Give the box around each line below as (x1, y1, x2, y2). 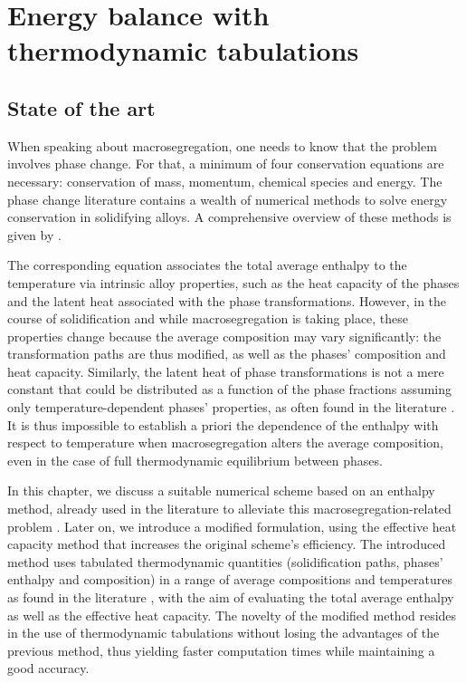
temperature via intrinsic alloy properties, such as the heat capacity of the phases (7, 273, 460, 292)
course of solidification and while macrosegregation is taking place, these (7, 309, 409, 328)
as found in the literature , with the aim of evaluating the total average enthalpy (7, 588, 454, 607)
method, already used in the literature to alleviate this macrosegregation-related (7, 499, 452, 518)
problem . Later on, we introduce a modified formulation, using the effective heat (7, 516, 457, 535)
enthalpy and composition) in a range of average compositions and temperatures (7, 570, 453, 589)
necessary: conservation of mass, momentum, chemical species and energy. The (7, 171, 442, 190)
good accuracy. (7, 659, 90, 678)
